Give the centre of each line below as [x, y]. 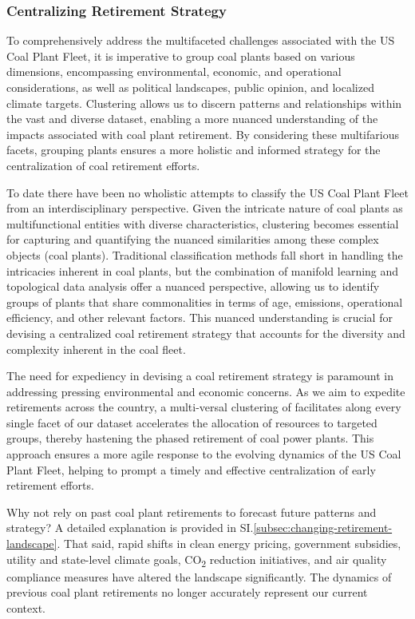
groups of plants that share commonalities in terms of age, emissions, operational [205, 302]
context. [26, 607]
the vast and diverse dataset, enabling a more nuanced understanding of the [192, 119]
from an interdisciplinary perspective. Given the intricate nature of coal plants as [205, 208]
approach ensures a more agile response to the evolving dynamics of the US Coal [204, 454]
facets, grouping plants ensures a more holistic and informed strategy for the [194, 150]
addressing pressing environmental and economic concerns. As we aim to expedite [206, 391]
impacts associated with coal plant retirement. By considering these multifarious [203, 134]
